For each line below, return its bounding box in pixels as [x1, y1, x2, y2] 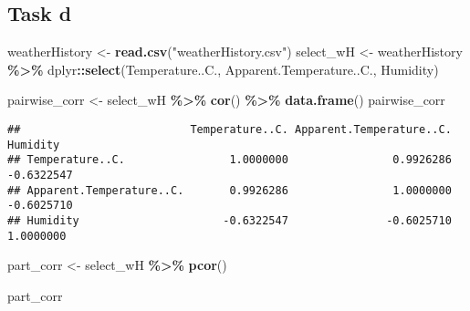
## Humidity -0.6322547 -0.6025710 [7, 213, 452, 227]
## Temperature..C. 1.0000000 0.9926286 [7, 153, 452, 167]
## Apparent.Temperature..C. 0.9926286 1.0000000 [7, 183, 452, 197]
